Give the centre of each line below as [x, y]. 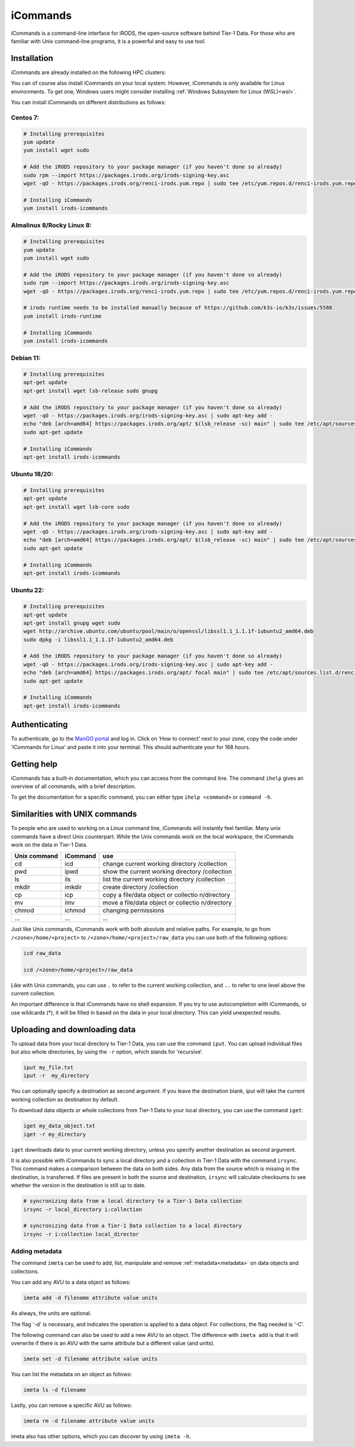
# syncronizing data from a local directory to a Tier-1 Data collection [133, 1201]
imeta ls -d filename [55, 1390]
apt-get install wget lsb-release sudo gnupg [91, 391]
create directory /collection [141, 887]
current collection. [33, 993]
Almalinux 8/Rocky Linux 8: [51, 225]
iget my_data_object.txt [59, 1126]
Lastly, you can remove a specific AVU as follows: [72, 1406]
